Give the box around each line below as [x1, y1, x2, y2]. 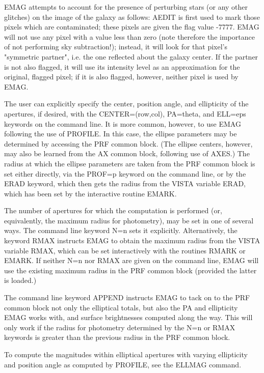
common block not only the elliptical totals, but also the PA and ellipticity [4, 302, 238, 312]
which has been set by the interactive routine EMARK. [4, 188, 177, 198]
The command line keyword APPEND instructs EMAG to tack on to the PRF [4, 292, 250, 303]
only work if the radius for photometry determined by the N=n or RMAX [4, 322, 235, 332]
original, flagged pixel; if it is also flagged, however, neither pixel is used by [4, 71, 239, 82]
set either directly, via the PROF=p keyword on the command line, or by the [4, 168, 246, 179]
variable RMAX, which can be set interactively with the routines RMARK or [4, 245, 246, 255]
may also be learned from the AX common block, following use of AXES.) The [4, 148, 250, 159]
